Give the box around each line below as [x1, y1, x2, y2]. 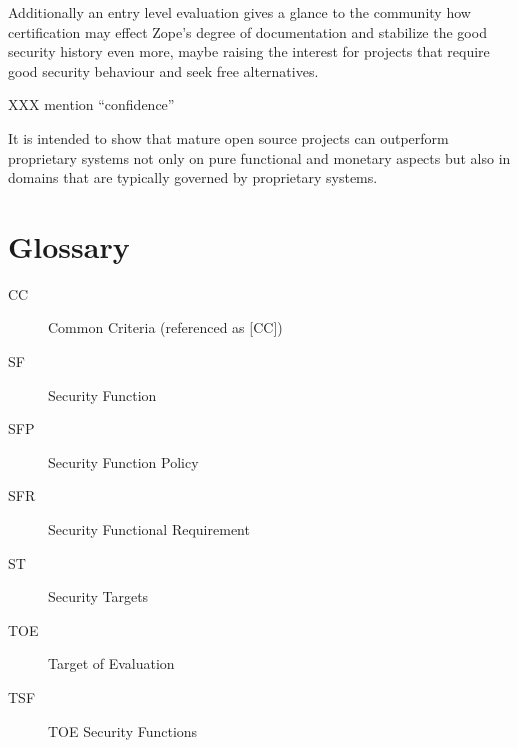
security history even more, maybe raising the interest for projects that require [8, 41, 490, 62]
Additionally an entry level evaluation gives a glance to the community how [8, 2, 471, 22]
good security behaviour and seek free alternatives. [8, 60, 319, 81]
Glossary [8, 225, 130, 266]
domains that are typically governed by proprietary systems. [8, 167, 378, 188]
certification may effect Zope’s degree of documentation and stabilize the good [8, 21, 487, 42]
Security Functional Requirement [48, 519, 250, 540]
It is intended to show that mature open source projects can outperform [8, 127, 449, 148]
